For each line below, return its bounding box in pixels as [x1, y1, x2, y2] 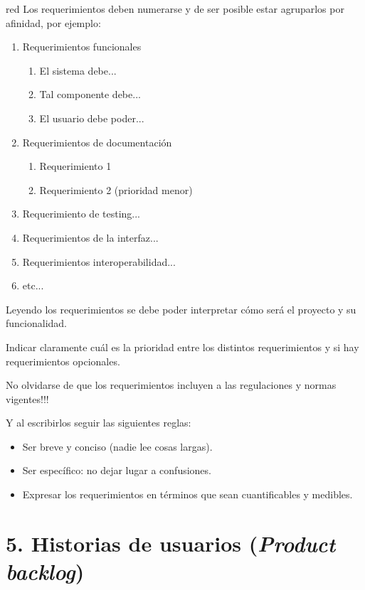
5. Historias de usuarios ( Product [6, 528, 336, 558]
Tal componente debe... [39, 87, 141, 102]
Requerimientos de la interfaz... [22, 230, 159, 245]
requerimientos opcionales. [6, 353, 120, 368]
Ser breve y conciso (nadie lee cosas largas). [22, 439, 213, 454]
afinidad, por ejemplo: [6, 15, 101, 30]
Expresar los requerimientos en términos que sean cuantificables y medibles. [22, 487, 353, 502]
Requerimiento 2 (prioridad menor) [39, 182, 193, 197]
